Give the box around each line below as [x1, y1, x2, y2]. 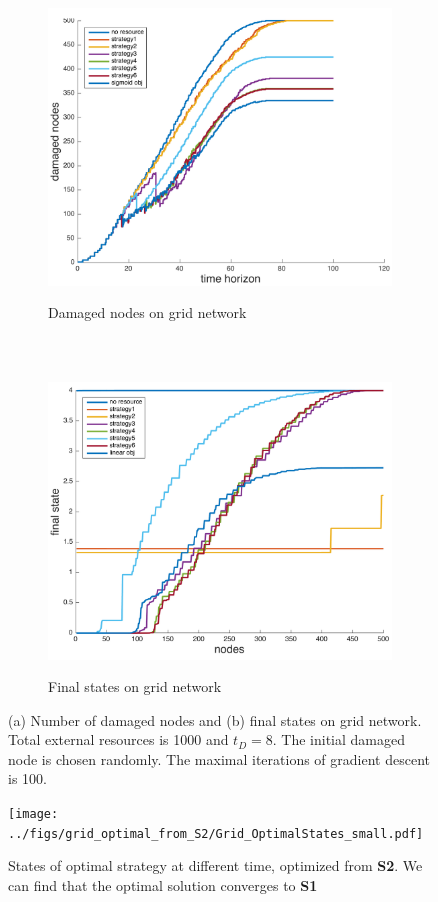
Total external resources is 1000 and [8, 729, 229, 750]
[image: [8, 807, 59, 822]
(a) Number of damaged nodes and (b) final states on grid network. [8, 709, 422, 730]
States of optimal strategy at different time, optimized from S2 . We [8, 855, 423, 876]
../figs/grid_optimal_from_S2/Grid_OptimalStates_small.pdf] [8, 826, 424, 841]
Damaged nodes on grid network [48, 301, 247, 322]
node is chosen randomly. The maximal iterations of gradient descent [8, 748, 430, 769]
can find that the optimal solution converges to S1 [8, 874, 318, 895]
